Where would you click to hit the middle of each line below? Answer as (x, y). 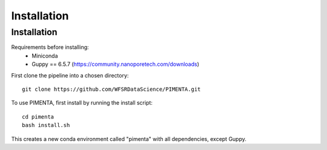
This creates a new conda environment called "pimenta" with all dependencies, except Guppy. (129, 139)
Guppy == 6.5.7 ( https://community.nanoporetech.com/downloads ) (116, 64)
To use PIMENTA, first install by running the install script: (82, 103)
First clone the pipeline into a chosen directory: (70, 75)
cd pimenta (38, 117)
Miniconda (45, 56)
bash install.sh (46, 125)
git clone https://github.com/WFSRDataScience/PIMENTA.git (111, 89)
